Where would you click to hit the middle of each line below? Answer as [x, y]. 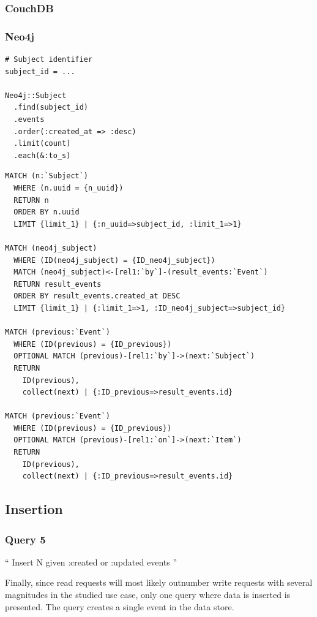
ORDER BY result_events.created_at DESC [97, 296]
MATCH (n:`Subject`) [47, 176]
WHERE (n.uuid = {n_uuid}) [69, 188]
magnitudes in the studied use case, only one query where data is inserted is [148, 595]
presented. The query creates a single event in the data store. [120, 606]
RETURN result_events [58, 284]
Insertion [34, 509]
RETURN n [31, 200]
